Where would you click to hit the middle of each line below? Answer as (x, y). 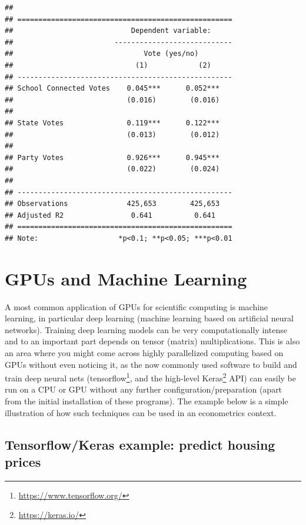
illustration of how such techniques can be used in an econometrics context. (141, 412)
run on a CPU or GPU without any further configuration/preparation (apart (144, 389)
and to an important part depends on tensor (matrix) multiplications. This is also (152, 341)
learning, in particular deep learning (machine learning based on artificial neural (149, 318)
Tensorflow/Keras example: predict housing (140, 444)
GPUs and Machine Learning (126, 278)
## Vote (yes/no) (102, 54)
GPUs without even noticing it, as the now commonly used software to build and (151, 364)
